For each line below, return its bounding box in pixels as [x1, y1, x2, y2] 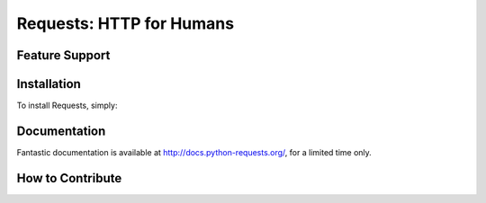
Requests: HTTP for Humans [16, 13, 234, 33]
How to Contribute [16, 171, 122, 186]
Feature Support [16, 48, 111, 63]
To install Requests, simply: [16, 100, 118, 111]
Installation [16, 76, 81, 92]
